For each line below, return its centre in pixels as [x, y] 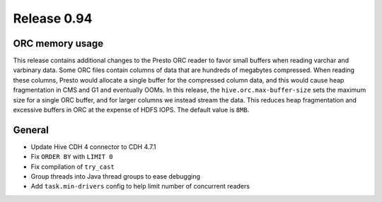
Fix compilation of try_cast [73, 167]
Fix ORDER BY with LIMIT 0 [72, 157]
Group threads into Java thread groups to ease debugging [116, 177]
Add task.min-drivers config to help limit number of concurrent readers [140, 186]
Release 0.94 [53, 18]
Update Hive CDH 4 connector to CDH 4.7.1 [93, 147]
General [31, 130]
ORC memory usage [58, 43]
